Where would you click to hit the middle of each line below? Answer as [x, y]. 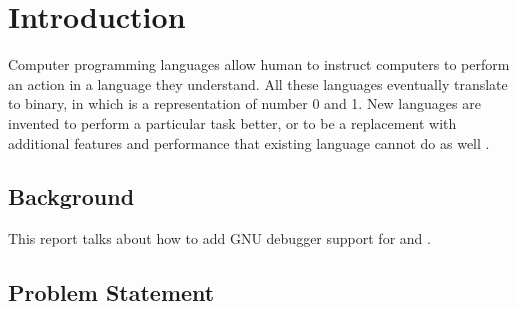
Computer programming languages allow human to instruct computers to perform [259, 64]
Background [71, 196]
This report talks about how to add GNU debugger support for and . [219, 238]
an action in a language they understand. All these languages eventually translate [258, 83]
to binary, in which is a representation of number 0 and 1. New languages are [244, 103]
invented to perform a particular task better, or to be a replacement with [232, 122]
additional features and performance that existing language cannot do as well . [249, 142]
